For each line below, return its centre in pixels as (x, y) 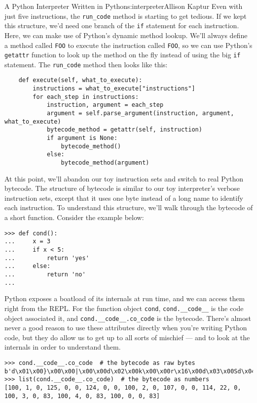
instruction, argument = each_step (105, 105)
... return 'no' (45, 274)
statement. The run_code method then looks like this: (86, 64)
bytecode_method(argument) (105, 163)
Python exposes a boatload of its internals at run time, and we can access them (125, 298)
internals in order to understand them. (63, 347)
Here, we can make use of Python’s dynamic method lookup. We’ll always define (126, 35)
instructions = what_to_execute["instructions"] (114, 89)
